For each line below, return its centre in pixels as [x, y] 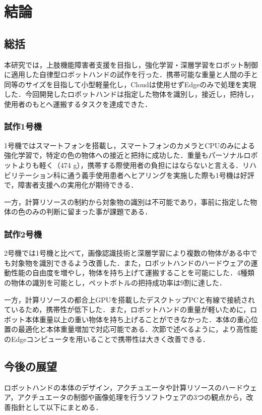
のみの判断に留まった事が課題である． [88, 212]
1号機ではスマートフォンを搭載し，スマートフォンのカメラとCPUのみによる [129, 145]
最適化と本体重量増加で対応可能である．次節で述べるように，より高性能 [138, 329]
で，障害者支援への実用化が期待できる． [71, 185]
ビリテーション [29, 175]
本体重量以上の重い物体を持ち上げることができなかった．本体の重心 [138, 319]
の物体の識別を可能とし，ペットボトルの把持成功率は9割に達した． [115, 282]
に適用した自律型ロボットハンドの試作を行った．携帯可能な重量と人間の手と [131, 74]
